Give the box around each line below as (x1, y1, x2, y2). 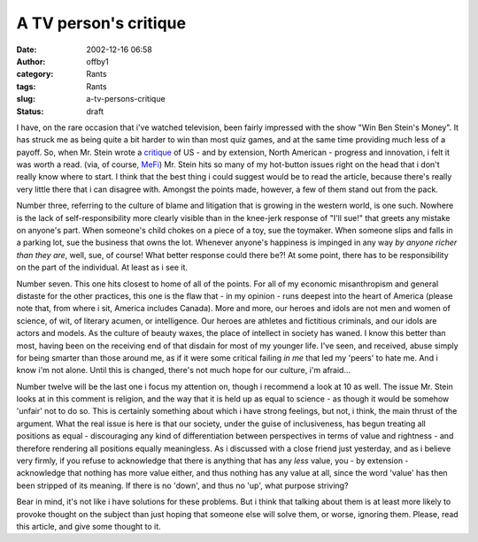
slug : (16, 94, 35, 104)
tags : (16, 80, 36, 92)
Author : (16, 56, 46, 66)
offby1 (86, 56, 110, 66)
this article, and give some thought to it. (16, 522, 161, 531)
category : (16, 69, 54, 80)
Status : (16, 106, 44, 117)
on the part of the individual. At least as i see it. (16, 262, 189, 273)
